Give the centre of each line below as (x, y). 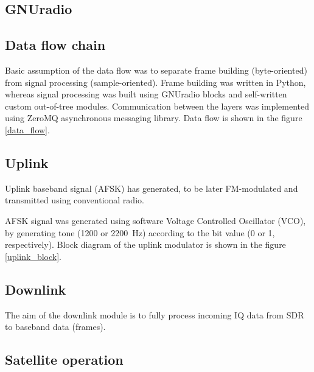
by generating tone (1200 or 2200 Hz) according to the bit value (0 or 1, (140, 232)
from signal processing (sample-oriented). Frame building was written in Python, (155, 82)
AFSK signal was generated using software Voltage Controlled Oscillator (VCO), (155, 220)
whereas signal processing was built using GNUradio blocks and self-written (146, 94)
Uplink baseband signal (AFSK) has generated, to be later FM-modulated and (152, 188)
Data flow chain (55, 45)
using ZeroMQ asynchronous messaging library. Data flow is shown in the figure (154, 118)
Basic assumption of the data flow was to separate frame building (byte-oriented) (156, 70)
